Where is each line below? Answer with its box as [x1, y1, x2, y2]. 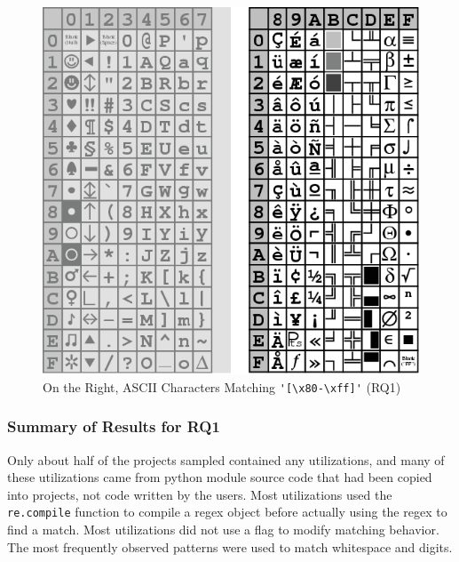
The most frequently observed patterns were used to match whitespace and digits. [7, 537, 453, 556]
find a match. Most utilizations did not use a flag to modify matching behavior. [7, 520, 439, 539]
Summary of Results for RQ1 [7, 415, 220, 438]
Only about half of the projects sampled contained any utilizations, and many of [7, 450, 445, 469]
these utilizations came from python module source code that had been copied [7, 468, 432, 486]
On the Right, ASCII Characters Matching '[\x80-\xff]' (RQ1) [43, 377, 401, 396]
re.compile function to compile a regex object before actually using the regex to [7, 502, 447, 521]
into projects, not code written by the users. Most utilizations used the [7, 485, 392, 503]
